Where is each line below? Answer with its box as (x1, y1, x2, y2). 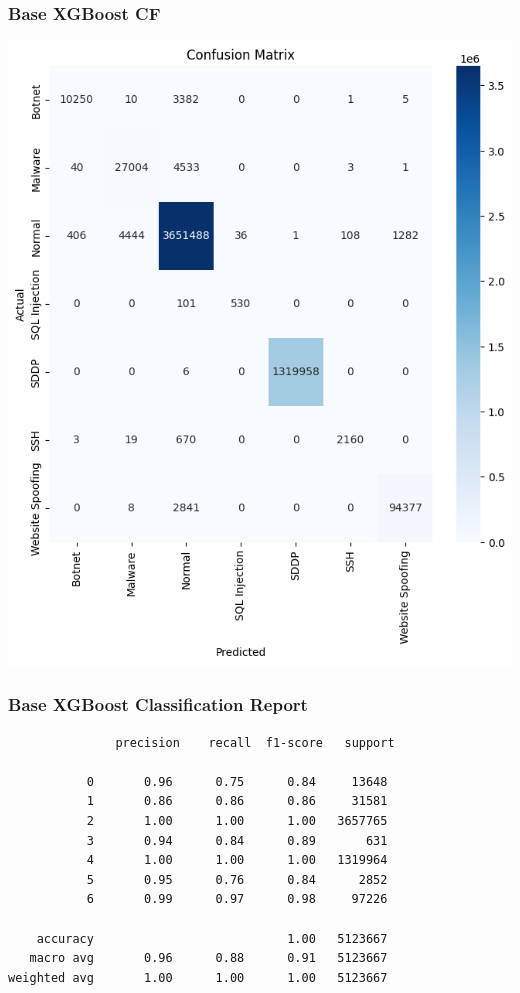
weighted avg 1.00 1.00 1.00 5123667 (8, 970, 388, 985)
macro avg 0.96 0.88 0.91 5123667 (29, 951, 388, 966)
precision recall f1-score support (115, 735, 395, 750)
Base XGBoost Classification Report (8, 692, 308, 717)
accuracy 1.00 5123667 (36, 931, 388, 946)
